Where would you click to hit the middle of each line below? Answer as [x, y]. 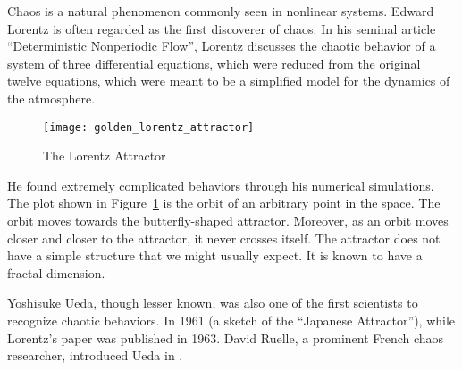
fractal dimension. [56, 272]
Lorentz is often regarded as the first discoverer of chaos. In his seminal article [222, 28]
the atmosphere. [51, 98]
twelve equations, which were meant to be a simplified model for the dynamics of [229, 81]
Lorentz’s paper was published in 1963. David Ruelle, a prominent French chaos [226, 337]
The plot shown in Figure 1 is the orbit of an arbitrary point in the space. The [224, 203]
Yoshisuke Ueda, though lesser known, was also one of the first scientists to [213, 303]
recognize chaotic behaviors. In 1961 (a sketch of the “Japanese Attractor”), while [231, 320]
